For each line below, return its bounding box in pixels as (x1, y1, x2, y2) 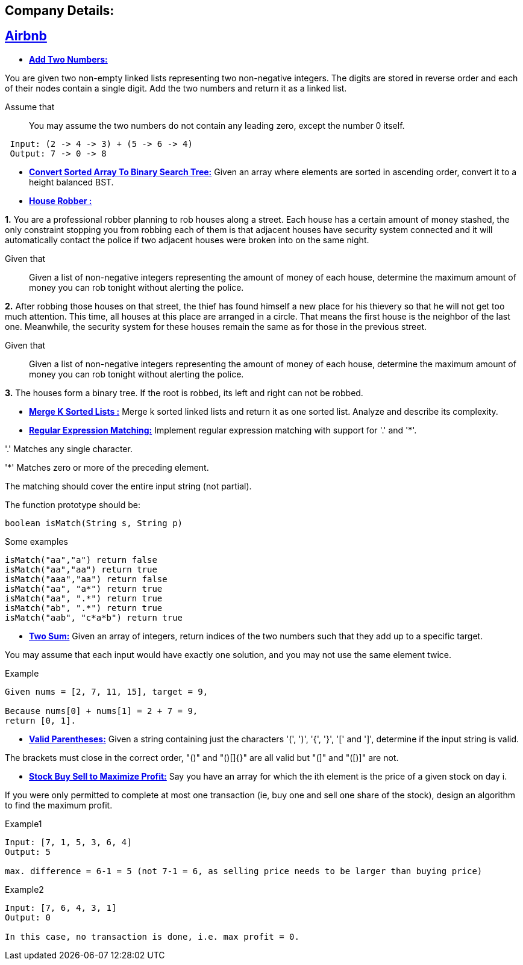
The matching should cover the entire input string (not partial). (5, 480, 252, 491)
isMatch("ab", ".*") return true (5, 603, 163, 613)
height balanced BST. (29, 176, 114, 187)
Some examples (5, 536, 68, 547)
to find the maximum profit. (5, 799, 113, 810)
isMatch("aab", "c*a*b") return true (5, 612, 183, 622)
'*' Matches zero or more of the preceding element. (5, 462, 209, 473)
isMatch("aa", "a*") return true (5, 583, 163, 594)
